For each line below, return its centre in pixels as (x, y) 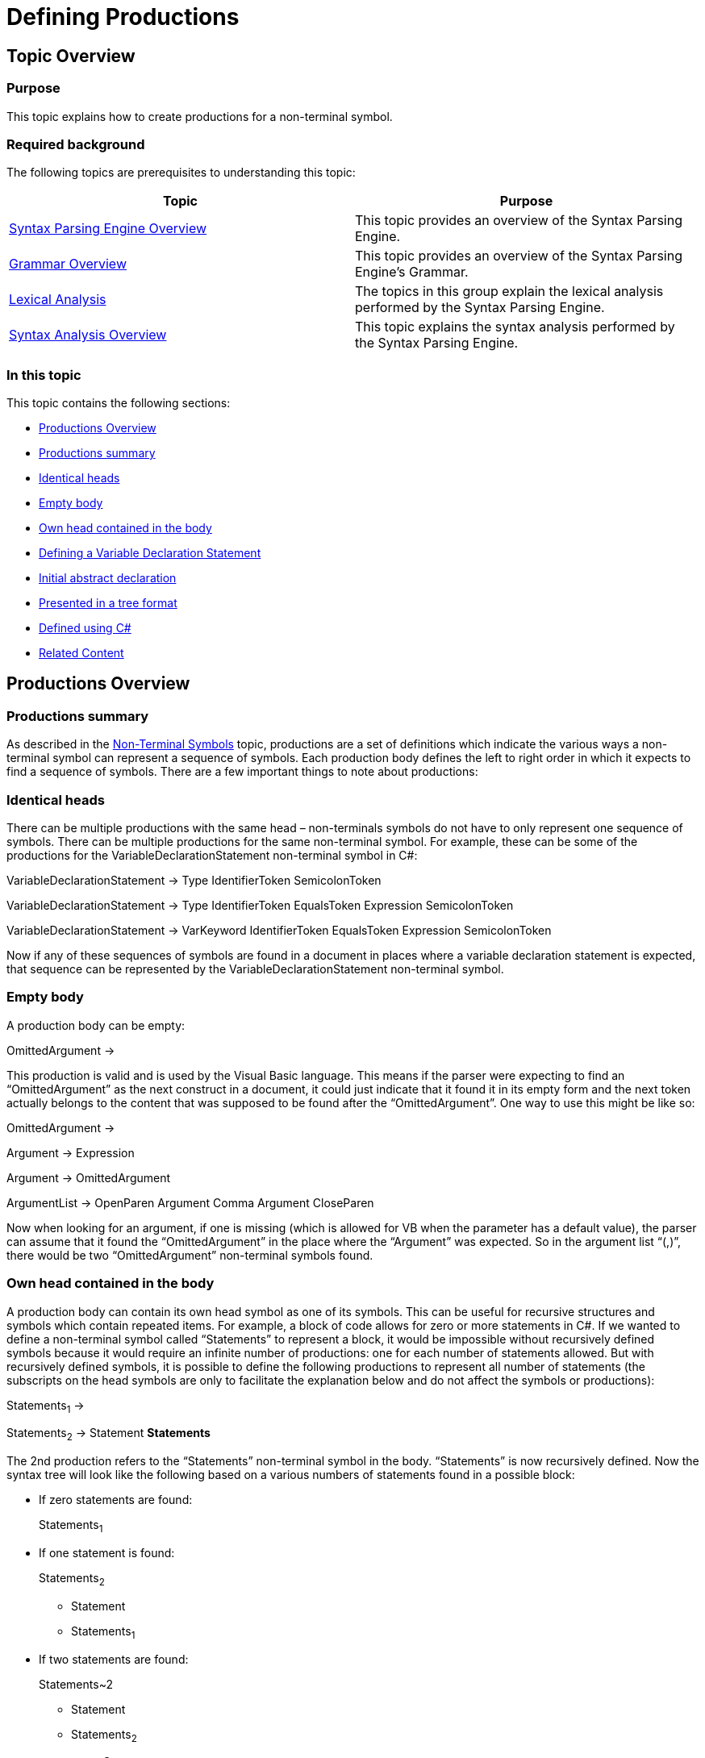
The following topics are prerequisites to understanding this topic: (181, 173)
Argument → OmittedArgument (89, 1177)
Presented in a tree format (108, 603)
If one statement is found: (107, 1552)
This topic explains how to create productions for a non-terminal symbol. (200, 116)
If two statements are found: (114, 1659)
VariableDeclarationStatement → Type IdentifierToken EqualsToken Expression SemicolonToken (260, 906)
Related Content (81, 653)
